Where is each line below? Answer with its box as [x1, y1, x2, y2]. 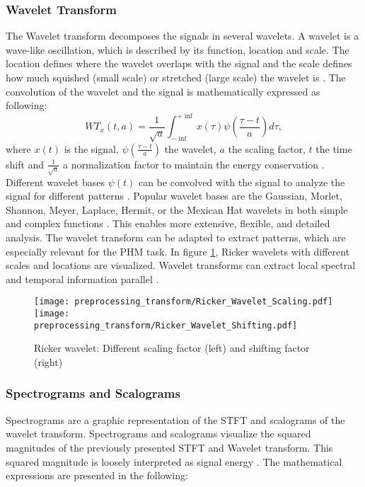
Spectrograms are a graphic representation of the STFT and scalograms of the [6, 412, 345, 427]
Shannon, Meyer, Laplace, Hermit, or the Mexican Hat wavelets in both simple [6, 202, 348, 217]
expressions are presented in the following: [6, 468, 188, 483]
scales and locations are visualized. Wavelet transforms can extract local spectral [6, 258, 356, 273]
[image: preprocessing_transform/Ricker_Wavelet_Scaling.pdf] [34, 297, 333, 307]
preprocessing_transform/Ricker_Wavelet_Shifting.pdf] [34, 320, 298, 331]
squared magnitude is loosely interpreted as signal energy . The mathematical [6, 454, 342, 469]
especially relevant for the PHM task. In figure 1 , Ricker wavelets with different [6, 243, 350, 258]
